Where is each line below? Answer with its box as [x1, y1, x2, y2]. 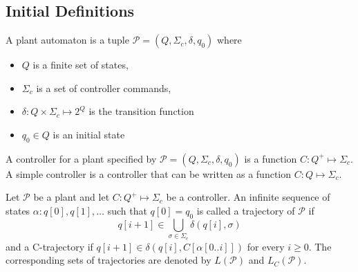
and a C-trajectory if [6, 239, 93, 253]
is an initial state [53, 127, 125, 141]
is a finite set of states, [32, 57, 129, 72]
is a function [244, 151, 297, 165]
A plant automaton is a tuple [6, 33, 129, 47]
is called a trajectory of [196, 203, 295, 217]
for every [247, 239, 285, 253]
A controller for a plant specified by [6, 151, 157, 165]
